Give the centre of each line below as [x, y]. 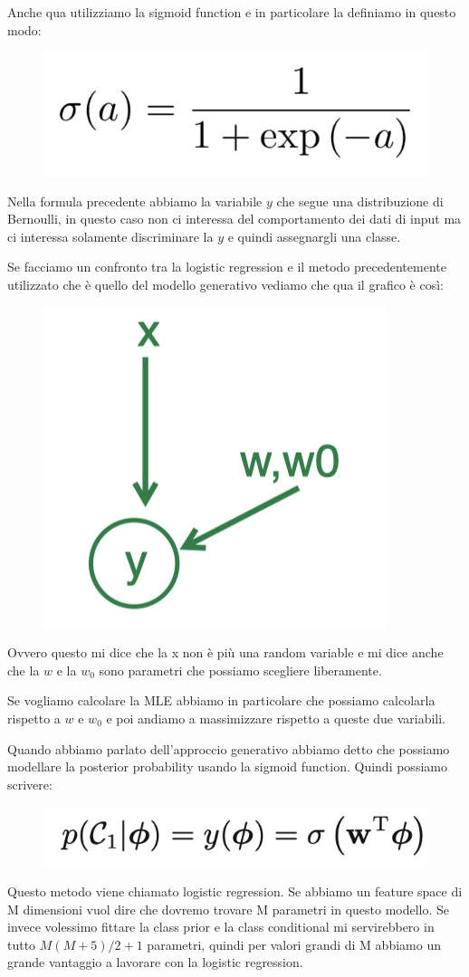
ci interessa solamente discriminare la [110, 236]
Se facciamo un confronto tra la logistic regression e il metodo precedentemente [227, 267]
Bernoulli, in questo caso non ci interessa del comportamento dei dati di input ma [234, 219]
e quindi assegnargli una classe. [314, 236]
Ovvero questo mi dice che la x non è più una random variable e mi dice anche [225, 652]
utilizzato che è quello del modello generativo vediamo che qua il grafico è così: [225, 284]
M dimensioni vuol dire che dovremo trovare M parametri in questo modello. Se [229, 909]
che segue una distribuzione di [360, 201]
